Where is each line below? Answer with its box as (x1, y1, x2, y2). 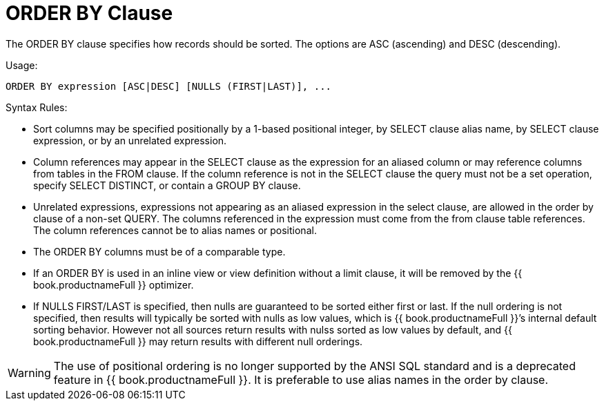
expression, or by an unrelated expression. (33, 134, 227, 146)
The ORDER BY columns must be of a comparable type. (33, 245, 286, 258)
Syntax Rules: (6, 101, 68, 113)
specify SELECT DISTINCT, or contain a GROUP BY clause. (33, 179, 301, 191)
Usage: (6, 59, 38, 71)
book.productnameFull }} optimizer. (33, 278, 194, 291)
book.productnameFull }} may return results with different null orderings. (33, 335, 363, 347)
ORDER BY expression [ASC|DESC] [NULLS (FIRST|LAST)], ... (6, 80, 332, 92)
